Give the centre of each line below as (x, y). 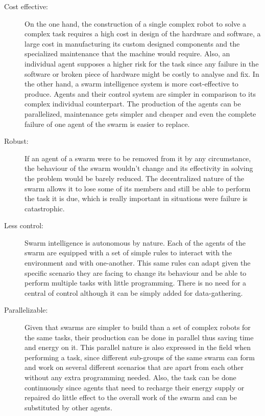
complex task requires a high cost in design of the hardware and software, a (143, 34)
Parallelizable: (26, 310)
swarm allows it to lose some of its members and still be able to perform (138, 188)
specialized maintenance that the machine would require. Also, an (127, 53)
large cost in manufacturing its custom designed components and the (132, 43)
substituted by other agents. (68, 407)
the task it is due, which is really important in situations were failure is (136, 198)
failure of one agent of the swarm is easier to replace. (107, 124)
